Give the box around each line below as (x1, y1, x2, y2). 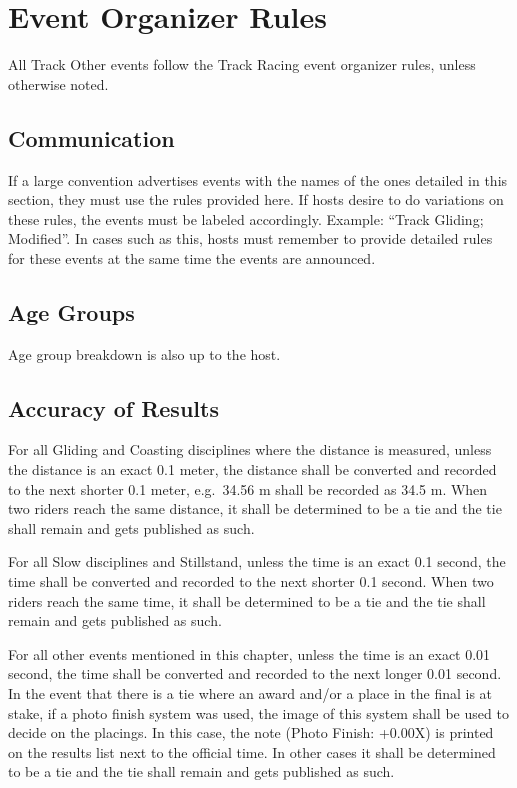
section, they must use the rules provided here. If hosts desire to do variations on (8, 189, 504, 210)
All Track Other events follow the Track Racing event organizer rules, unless (8, 54, 476, 75)
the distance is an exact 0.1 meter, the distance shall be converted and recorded (8, 459, 497, 480)
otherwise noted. (8, 73, 109, 94)
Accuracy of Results (8, 392, 219, 423)
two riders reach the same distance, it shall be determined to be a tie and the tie (8, 498, 502, 519)
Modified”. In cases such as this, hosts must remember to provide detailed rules (8, 228, 493, 249)
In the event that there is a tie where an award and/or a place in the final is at (8, 683, 493, 704)
